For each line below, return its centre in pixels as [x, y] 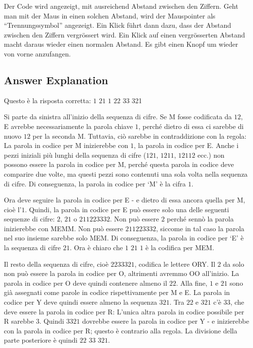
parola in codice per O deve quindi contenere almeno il [86, 283]
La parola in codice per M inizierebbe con [66, 145]
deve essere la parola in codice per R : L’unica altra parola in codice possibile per [124, 311]
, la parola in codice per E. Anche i [186, 145]
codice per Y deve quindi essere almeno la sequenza [81, 302]
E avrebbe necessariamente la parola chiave [68, 126]
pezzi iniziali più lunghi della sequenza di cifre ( [75, 155]
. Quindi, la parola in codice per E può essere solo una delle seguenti [127, 209]
